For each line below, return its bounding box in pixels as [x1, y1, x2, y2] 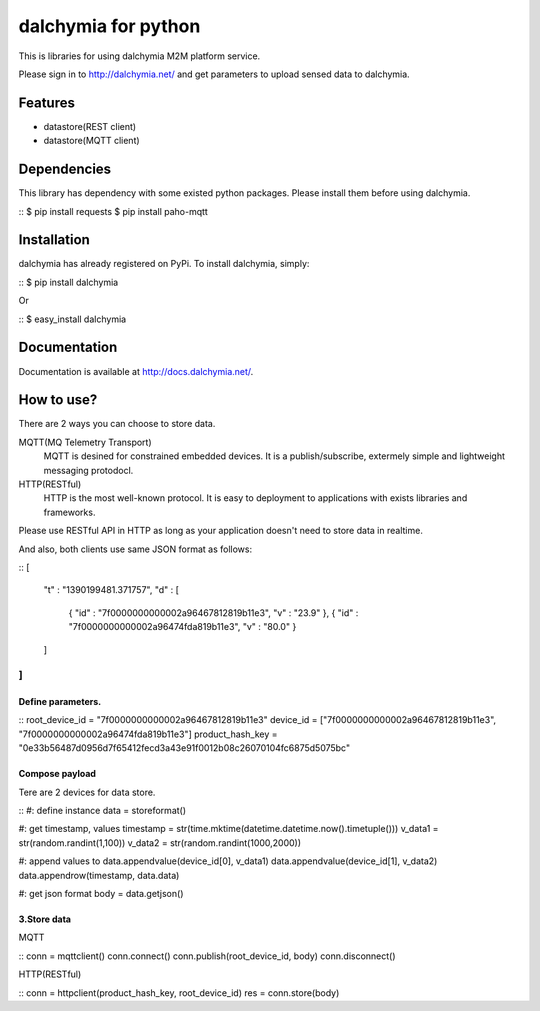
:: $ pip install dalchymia [18, 276, 119, 288]
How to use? [18, 391, 98, 409]
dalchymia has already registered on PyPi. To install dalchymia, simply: [18, 258, 310, 270]
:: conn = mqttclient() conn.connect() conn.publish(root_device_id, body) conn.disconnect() [18, 950, 396, 962]
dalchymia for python [18, 15, 201, 37]
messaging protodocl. [43, 464, 134, 476]
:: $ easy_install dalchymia [18, 313, 127, 325]
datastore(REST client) [43, 120, 137, 132]
